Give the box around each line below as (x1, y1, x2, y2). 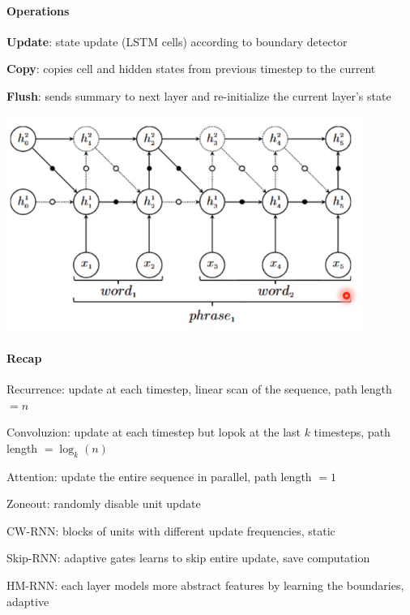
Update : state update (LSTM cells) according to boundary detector (6, 32, 348, 49)
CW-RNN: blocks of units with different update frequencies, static (6, 522, 335, 539)
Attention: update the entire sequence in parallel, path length (6, 467, 312, 484)
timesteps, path (314, 424, 391, 441)
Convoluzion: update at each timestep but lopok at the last (6, 424, 301, 441)
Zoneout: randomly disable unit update (6, 495, 201, 512)
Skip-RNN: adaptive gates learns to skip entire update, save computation (6, 549, 370, 566)
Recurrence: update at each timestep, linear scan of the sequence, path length (6, 380, 392, 397)
